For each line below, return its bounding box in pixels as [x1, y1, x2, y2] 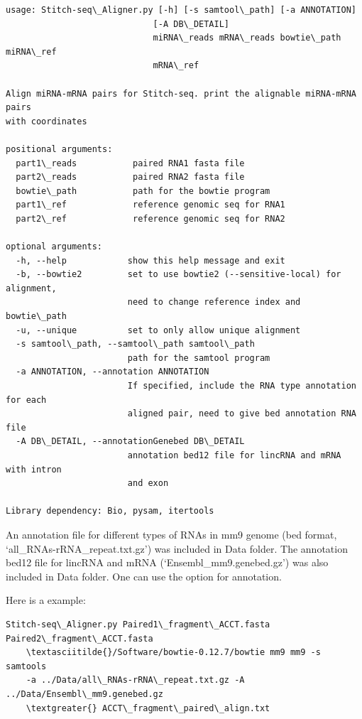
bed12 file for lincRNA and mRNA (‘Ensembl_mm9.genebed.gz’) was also [6, 555, 329, 570]
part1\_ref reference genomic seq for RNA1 [16, 200, 285, 210]
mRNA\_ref [153, 60, 199, 71]
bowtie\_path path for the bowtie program [16, 185, 270, 196]
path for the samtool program [127, 352, 270, 363]
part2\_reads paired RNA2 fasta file [16, 172, 245, 183]
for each [6, 394, 47, 405]
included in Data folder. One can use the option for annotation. [6, 568, 282, 583]
